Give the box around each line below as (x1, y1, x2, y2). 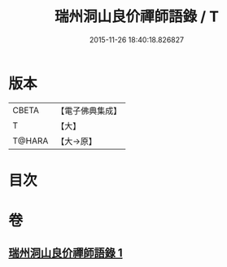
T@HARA (12, 135, 49, 147)
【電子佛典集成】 (56, 105, 122, 116)
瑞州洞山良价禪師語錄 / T (54, 7, 220, 26)
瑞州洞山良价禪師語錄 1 (8, 246, 124, 260)
